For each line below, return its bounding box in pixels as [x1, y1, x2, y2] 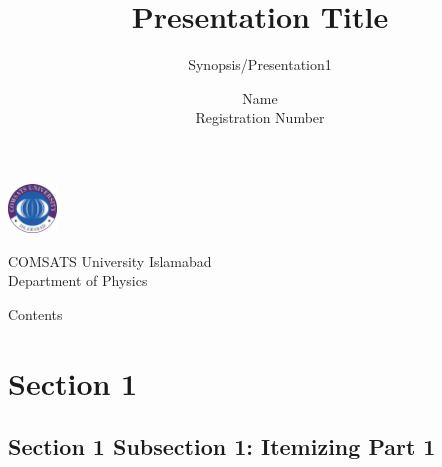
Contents [8, 303, 63, 324]
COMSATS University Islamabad [8, 250, 212, 271]
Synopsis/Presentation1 [188, 54, 332, 75]
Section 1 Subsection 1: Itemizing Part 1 [8, 431, 436, 462]
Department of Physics [8, 270, 148, 291]
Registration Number [195, 107, 325, 128]
